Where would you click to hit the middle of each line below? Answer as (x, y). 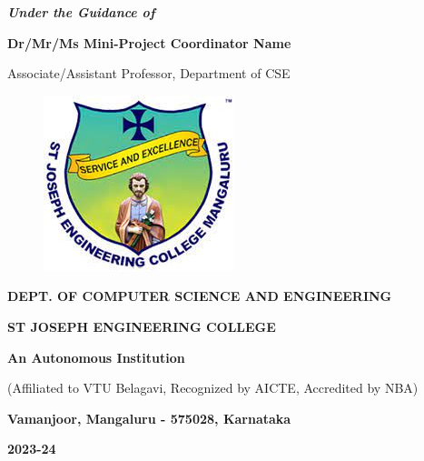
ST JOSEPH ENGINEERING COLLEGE (142, 326)
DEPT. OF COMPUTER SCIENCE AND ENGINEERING (200, 296)
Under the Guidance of (81, 12)
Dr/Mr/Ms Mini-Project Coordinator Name (149, 42)
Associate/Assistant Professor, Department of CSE (149, 73)
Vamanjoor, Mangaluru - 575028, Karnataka (149, 418)
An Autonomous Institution (96, 357)
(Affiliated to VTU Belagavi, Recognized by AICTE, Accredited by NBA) (213, 388)
